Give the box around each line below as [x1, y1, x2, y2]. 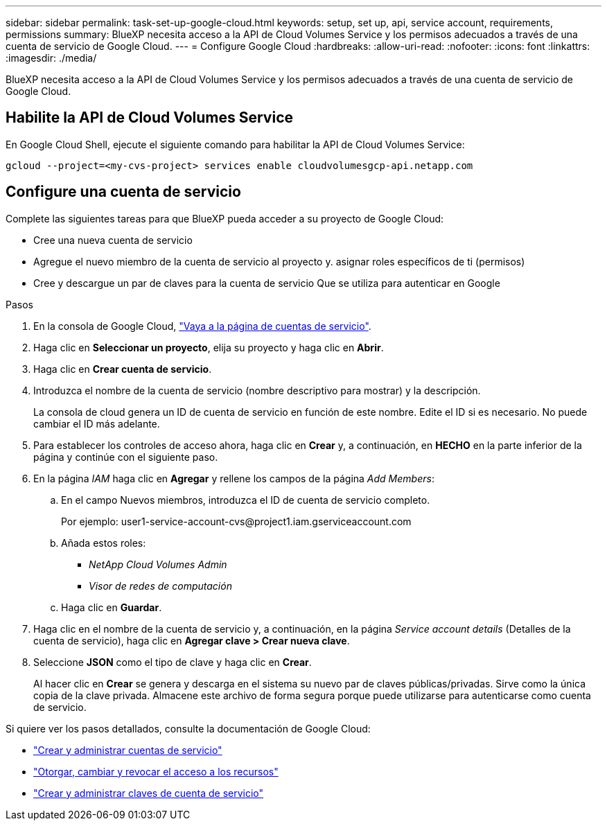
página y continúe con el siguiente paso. [33, 450, 218, 463]
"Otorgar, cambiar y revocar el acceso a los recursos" [33, 765, 279, 777]
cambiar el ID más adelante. [33, 417, 160, 430]
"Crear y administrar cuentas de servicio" [33, 744, 222, 756]
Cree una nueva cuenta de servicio [33, 234, 193, 246]
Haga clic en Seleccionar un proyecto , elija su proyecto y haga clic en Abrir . [33, 341, 384, 353]
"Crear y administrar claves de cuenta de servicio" [33, 787, 264, 799]
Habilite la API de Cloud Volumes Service [6, 109, 294, 127]
